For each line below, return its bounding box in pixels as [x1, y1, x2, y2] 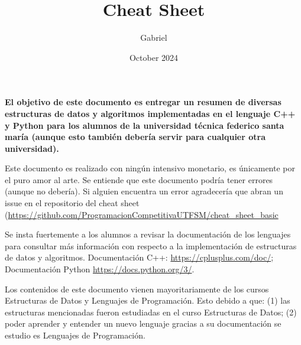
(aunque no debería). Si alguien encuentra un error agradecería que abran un [5, 185, 283, 197]
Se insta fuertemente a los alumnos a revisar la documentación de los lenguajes [5, 228, 291, 240]
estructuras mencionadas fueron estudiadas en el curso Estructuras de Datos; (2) [5, 305, 297, 318]
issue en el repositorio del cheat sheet [5, 197, 140, 209]
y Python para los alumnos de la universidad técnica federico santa [5, 119, 284, 131]
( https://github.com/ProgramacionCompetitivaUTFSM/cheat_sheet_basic [5, 208, 279, 220]
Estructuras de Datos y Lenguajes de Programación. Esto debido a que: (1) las [5, 294, 290, 307]
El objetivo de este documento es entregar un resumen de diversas [5, 96, 281, 108]
